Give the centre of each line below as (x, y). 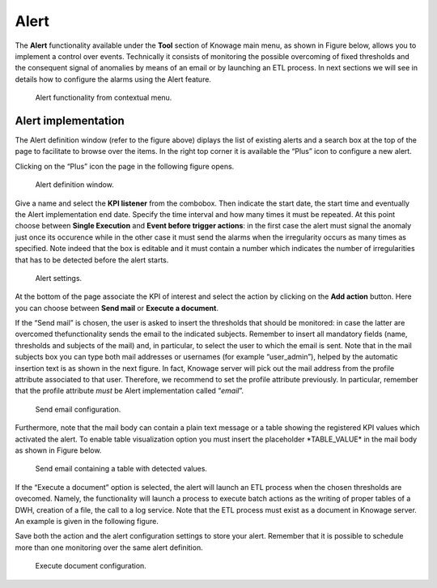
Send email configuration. (78, 409)
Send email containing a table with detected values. (121, 469)
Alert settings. (59, 278)
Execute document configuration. (91, 566)
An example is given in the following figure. (87, 521)
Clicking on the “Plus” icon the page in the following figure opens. (125, 166)
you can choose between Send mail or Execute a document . (117, 308)
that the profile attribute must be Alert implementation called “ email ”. (129, 391)
